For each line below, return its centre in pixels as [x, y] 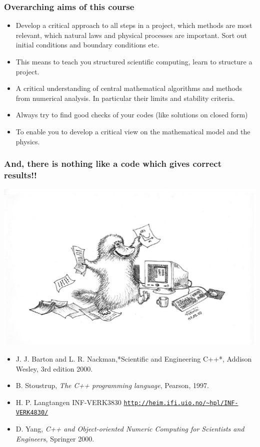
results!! [20, 175]
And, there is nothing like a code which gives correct [113, 164]
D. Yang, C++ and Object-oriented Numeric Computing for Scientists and [130, 429]
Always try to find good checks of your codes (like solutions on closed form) [132, 115]
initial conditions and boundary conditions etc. [87, 45]
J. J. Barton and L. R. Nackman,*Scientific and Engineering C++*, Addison [134, 358]
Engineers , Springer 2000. [55, 438]
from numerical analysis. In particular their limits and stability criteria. [125, 98]
